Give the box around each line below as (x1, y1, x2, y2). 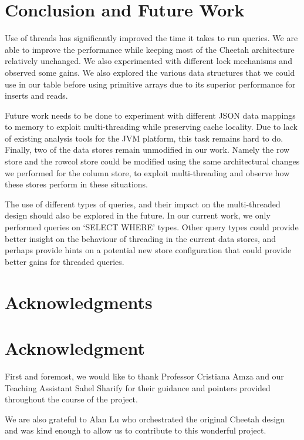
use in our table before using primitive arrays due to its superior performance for (5, 78, 296, 90)
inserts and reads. (5, 89, 68, 102)
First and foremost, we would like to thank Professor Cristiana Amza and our (5, 370, 284, 382)
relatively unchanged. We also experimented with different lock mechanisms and (5, 55, 292, 67)
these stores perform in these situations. (5, 178, 148, 190)
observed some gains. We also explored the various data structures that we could (5, 66, 295, 78)
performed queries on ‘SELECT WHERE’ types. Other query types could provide (5, 221, 299, 233)
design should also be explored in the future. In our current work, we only (5, 209, 271, 221)
